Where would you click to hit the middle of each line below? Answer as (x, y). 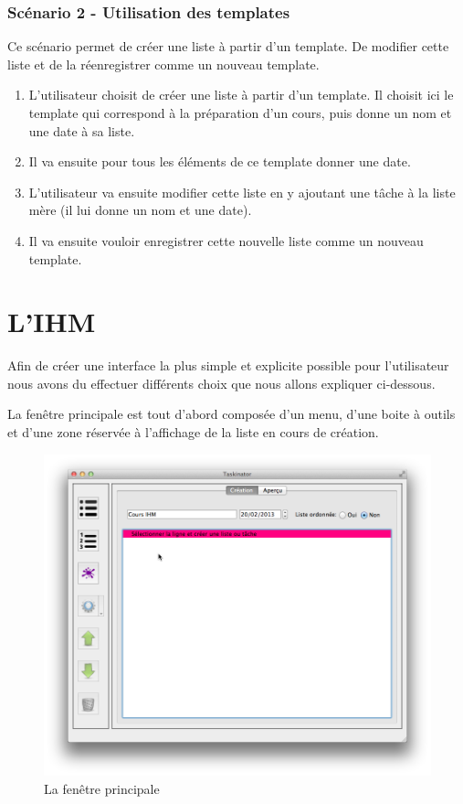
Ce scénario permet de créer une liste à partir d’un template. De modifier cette (228, 46)
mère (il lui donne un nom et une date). (140, 210)
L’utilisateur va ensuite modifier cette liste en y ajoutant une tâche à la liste (242, 192)
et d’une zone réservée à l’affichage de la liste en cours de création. (193, 432)
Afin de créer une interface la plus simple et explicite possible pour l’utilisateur (228, 365)
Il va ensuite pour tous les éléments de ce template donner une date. (220, 161)
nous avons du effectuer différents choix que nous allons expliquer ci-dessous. (221, 383)
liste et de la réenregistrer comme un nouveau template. (163, 64)
